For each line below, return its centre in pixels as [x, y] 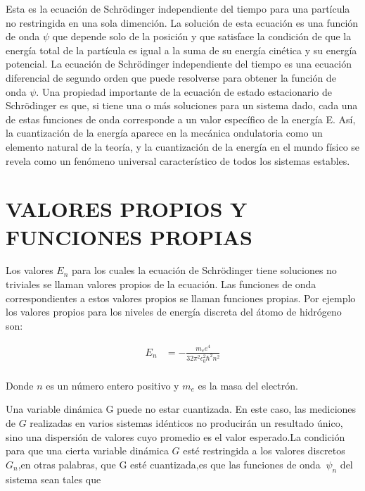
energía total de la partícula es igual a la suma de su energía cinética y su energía [181, 50]
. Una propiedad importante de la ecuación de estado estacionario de [184, 91]
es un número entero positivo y [113, 385]
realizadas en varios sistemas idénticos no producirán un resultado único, [186, 423]
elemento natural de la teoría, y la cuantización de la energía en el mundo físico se [183, 146]
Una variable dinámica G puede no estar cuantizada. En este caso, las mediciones [181, 409]
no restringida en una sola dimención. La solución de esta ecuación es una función [182, 22]
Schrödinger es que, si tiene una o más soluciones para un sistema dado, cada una [182, 105]
